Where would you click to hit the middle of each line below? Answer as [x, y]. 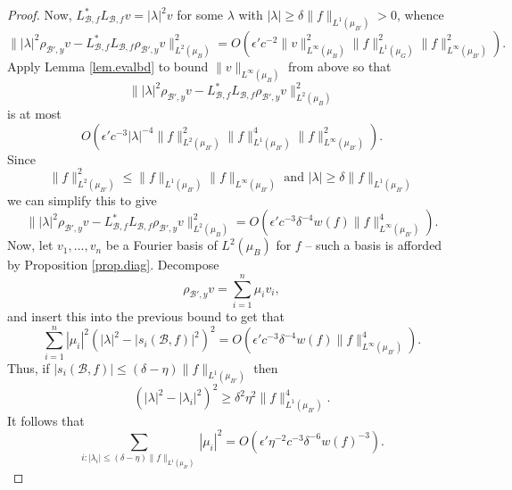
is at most [34, 114]
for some [200, 14]
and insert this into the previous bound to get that [146, 316]
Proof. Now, [40, 14]
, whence [420, 14]
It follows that [46, 420]
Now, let [30, 245]
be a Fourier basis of [161, 245]
